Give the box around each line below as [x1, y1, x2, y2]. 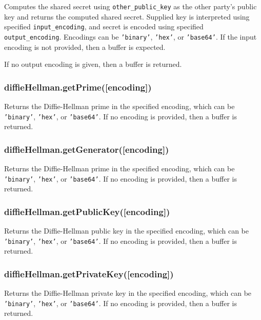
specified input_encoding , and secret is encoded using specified [4, 21, 204, 32]
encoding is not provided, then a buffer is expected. [4, 41, 166, 52]
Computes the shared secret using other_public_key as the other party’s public [4, 1, 257, 11]
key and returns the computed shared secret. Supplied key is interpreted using [4, 11, 250, 22]
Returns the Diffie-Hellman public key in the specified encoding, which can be [4, 225, 249, 236]
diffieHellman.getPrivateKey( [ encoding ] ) [4, 267, 174, 280]
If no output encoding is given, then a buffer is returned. [4, 59, 182, 69]
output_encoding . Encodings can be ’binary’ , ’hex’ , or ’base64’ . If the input [4, 31, 257, 42]
